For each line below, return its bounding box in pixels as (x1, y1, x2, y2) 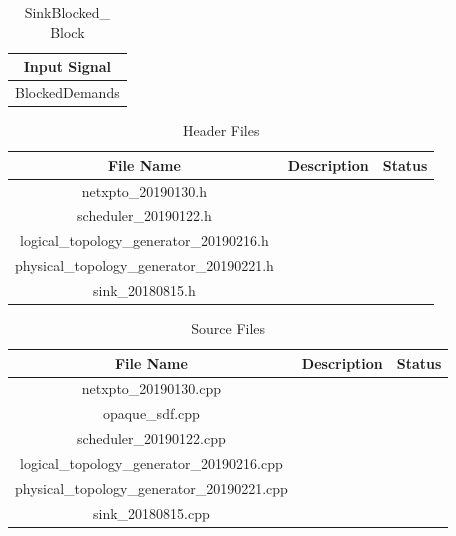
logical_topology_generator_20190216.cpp (20, 453, 283, 473)
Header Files (182, 120, 260, 141)
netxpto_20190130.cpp (81, 378, 222, 399)
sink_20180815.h (93, 279, 196, 300)
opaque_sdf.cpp (102, 403, 200, 424)
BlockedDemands (15, 82, 120, 103)
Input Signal (23, 56, 111, 77)
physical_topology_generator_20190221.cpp (15, 477, 288, 498)
